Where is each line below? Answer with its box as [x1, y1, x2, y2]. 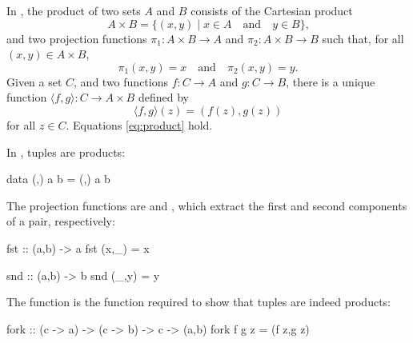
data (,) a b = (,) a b [6, 170, 110, 187]
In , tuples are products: [6, 143, 126, 160]
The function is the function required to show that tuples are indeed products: [6, 293, 391, 310]
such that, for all [322, 30, 404, 46]
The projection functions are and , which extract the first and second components [6, 197, 407, 213]
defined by [138, 89, 189, 106]
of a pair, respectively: [6, 213, 115, 229]
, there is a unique [286, 73, 375, 90]
